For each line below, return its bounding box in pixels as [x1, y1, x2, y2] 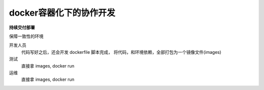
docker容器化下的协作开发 [9, 7, 115, 18]
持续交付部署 [9, 24, 35, 30]
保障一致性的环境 [9, 33, 44, 39]
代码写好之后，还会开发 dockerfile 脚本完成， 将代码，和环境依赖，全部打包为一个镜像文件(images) [21, 49, 221, 55]
